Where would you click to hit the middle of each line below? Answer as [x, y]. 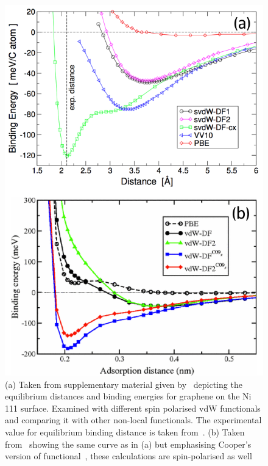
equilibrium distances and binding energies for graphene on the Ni [128, 396]
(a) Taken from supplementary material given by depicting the [124, 384]
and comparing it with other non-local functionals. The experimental [133, 420]
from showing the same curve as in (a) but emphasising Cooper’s [128, 444]
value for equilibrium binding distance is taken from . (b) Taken [125, 431]
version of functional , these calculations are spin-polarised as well [129, 456]
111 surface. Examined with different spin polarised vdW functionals [133, 408]
